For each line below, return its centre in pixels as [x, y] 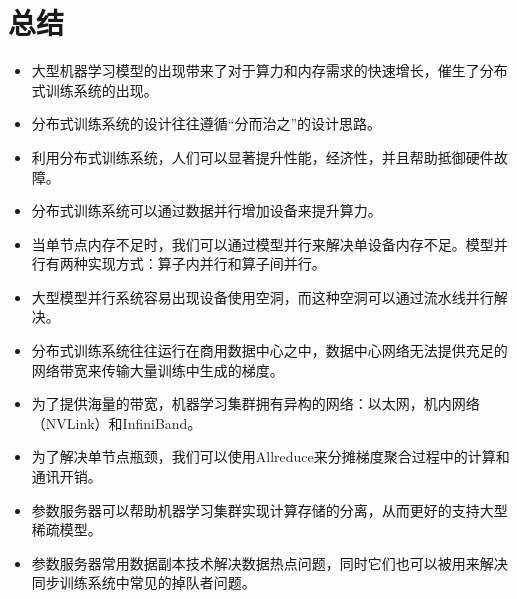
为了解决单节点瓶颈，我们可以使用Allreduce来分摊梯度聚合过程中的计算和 [270, 456]
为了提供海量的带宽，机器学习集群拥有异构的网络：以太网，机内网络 [255, 403]
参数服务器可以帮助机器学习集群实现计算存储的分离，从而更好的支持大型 [269, 509]
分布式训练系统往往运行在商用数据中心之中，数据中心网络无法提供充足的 [269, 350]
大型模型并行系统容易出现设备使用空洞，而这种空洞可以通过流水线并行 [262, 296]
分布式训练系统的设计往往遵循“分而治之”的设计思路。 [206, 123]
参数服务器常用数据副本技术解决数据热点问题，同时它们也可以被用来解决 [269, 562]
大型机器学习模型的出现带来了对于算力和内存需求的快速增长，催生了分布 [269, 70]
